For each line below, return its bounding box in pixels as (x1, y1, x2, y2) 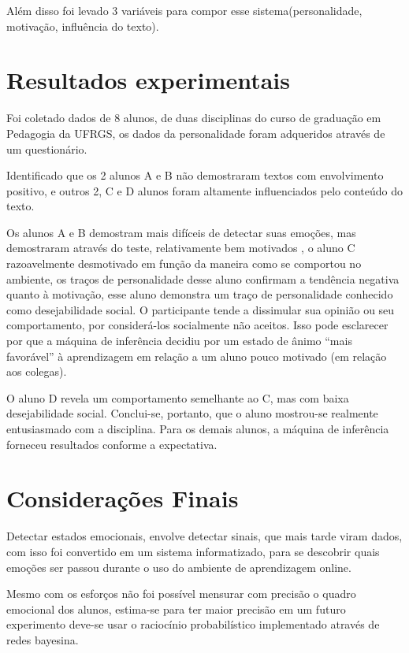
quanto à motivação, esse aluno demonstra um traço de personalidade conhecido (6, 286, 393, 302)
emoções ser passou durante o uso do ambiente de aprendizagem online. (6, 558, 351, 575)
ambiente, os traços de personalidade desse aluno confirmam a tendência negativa (6, 270, 400, 287)
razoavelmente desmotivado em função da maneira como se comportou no (6, 255, 362, 272)
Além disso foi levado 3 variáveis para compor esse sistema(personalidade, (6, 2, 363, 18)
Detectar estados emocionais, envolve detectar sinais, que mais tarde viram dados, (6, 528, 403, 544)
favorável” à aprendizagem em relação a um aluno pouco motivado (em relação (6, 347, 387, 364)
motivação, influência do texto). (6, 17, 159, 34)
